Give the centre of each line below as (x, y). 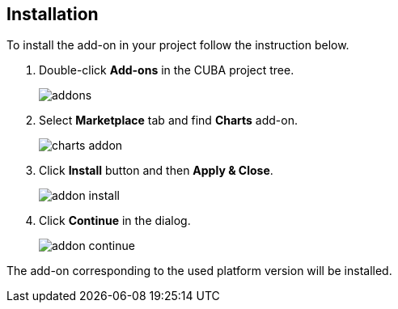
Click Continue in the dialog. (115, 221)
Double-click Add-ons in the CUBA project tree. (167, 70)
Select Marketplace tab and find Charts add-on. (169, 121)
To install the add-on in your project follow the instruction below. (178, 45)
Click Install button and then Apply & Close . (156, 171)
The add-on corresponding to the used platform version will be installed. (199, 271)
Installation (53, 14)
